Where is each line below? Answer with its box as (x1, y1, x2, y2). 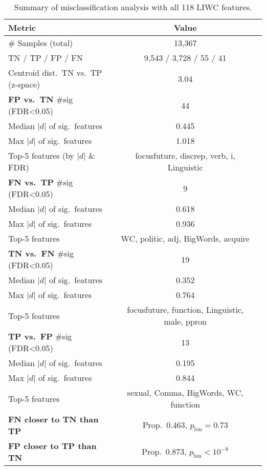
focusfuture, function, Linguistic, (127, 304, 244, 315)
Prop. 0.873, (142, 445, 187, 457)
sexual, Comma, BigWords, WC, (127, 387, 243, 398)
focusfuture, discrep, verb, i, (135, 149, 235, 161)
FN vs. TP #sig (8, 176, 73, 188)
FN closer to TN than (8, 413, 99, 425)
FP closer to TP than (8, 440, 97, 452)
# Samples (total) (8, 37, 73, 49)
